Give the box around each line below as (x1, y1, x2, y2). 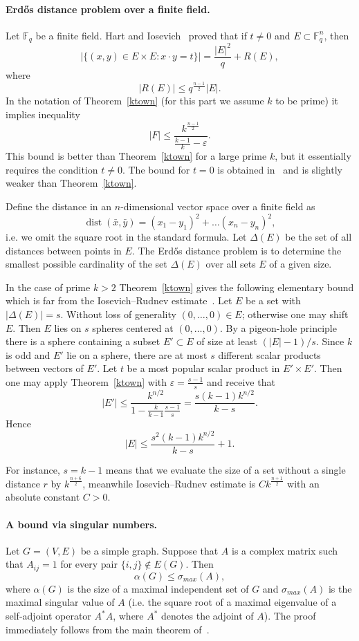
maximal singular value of (6, 595, 115, 609)
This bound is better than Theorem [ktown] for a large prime (6, 149, 267, 163)
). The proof (264, 609, 316, 623)
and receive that (207, 374, 275, 389)
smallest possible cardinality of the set (6, 257, 167, 271)
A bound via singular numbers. (6, 517, 158, 531)
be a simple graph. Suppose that (80, 543, 219, 557)
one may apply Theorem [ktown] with (6, 374, 167, 389)
